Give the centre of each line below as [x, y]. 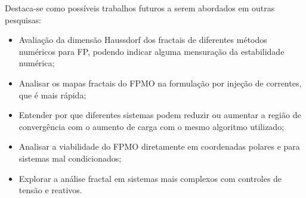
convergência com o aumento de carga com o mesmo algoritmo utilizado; [152, 126]
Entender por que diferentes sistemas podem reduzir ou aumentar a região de [160, 115]
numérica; [37, 63]
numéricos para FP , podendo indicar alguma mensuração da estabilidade [152, 51]
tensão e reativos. [50, 190]
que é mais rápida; [52, 95]
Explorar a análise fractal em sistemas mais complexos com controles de [150, 178]
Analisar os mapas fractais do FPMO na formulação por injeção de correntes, [160, 83]
